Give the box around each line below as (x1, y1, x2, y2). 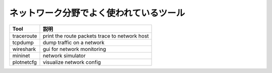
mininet (12, 52, 30, 59)
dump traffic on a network (43, 39, 105, 46)
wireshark (12, 45, 36, 52)
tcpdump (12, 39, 34, 46)
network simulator (43, 52, 86, 59)
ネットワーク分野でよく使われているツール (9, 7, 185, 18)
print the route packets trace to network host (43, 32, 149, 39)
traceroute (12, 32, 37, 39)
